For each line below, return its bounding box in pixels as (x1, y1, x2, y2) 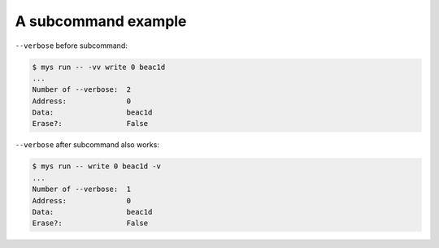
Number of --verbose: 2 (32, 85, 132, 94)
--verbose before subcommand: (15, 41, 128, 50)
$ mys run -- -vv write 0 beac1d (32, 62, 166, 72)
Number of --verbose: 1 (32, 185, 132, 194)
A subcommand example (15, 12, 187, 30)
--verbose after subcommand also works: (15, 140, 160, 150)
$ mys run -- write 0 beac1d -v (32, 162, 162, 171)
